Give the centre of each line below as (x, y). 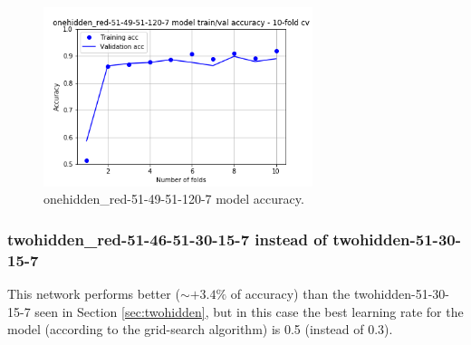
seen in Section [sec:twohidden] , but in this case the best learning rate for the (249, 311)
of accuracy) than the (290, 294)
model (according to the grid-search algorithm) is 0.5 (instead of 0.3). (200, 329)
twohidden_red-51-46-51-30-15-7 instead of (168, 239)
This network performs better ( (94, 294)
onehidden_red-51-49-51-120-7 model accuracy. (174, 199)
